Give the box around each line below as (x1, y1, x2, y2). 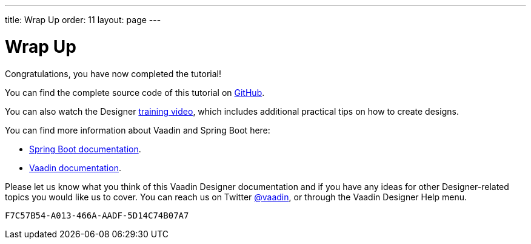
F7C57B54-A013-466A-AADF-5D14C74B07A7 (5, 210, 189, 220)
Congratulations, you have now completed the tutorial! (5, 68, 221, 79)
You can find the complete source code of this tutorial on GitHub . (5, 87, 265, 98)
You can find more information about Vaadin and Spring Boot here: (5, 124, 270, 135)
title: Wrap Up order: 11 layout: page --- (5, 15, 161, 25)
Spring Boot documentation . (29, 143, 141, 154)
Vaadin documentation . (29, 162, 121, 173)
